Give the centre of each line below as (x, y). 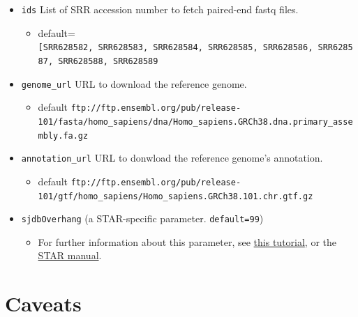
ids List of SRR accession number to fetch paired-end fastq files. (160, 9)
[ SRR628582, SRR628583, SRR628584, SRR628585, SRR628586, (176, 48)
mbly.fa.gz (63, 136)
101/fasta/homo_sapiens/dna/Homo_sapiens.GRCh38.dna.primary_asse (195, 122)
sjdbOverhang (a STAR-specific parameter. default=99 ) (142, 218)
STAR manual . (70, 255)
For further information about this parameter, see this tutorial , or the (187, 241)
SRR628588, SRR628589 (108, 61)
